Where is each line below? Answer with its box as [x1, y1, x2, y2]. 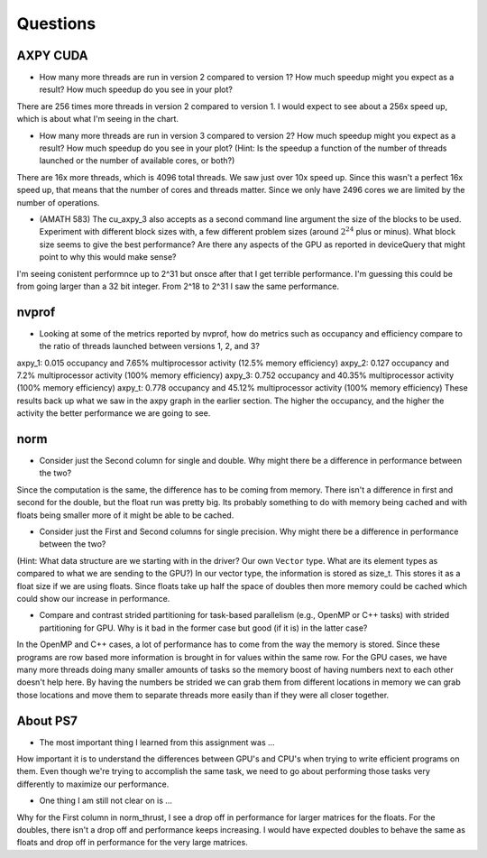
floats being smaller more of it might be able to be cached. [16, 510, 234, 521]
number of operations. [16, 197, 100, 208]
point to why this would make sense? [39, 252, 177, 263]
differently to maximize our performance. [16, 779, 170, 789]
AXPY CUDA [16, 48, 88, 63]
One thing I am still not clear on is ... [39, 795, 173, 807]
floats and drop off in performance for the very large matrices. [16, 837, 248, 848]
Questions [16, 14, 96, 33]
